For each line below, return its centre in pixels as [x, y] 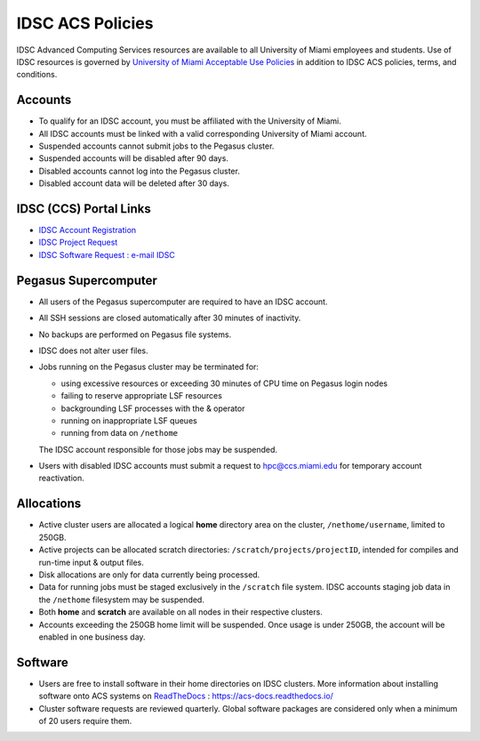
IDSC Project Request [78, 242]
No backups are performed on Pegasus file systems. [135, 334]
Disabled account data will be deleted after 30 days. [134, 183]
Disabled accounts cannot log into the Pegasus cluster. [139, 171]
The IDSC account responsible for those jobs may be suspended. [158, 449]
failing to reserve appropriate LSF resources [141, 396]
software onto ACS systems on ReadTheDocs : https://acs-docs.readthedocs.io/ [186, 696]
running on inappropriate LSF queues [129, 420]
